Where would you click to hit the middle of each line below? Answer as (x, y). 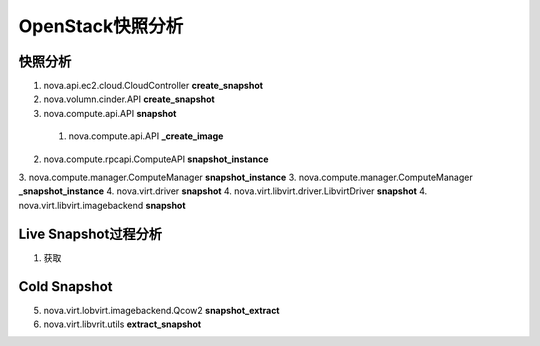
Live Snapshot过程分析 (90, 233)
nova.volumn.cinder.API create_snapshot (129, 99)
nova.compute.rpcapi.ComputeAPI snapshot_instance (156, 159)
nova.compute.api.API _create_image (146, 136)
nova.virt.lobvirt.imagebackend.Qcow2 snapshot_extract (161, 310)
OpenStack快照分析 (101, 26)
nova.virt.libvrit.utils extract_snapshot (122, 324)
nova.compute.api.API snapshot (110, 113)
